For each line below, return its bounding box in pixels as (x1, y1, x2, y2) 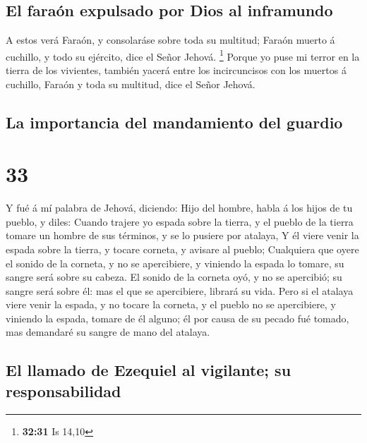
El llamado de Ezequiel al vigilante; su (6, 359, 291, 381)
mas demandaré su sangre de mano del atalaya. (6, 324, 210, 339)
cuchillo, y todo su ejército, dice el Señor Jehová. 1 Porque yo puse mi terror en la (6, 47, 360, 63)
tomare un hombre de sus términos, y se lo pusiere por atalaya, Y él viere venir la (6, 228, 359, 243)
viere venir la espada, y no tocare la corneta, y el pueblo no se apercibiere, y (6, 297, 336, 312)
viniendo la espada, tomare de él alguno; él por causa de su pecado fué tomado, (6, 310, 349, 325)
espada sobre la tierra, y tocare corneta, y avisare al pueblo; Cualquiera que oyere (6, 241, 359, 256)
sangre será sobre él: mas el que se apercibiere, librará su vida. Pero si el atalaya (6, 283, 354, 298)
